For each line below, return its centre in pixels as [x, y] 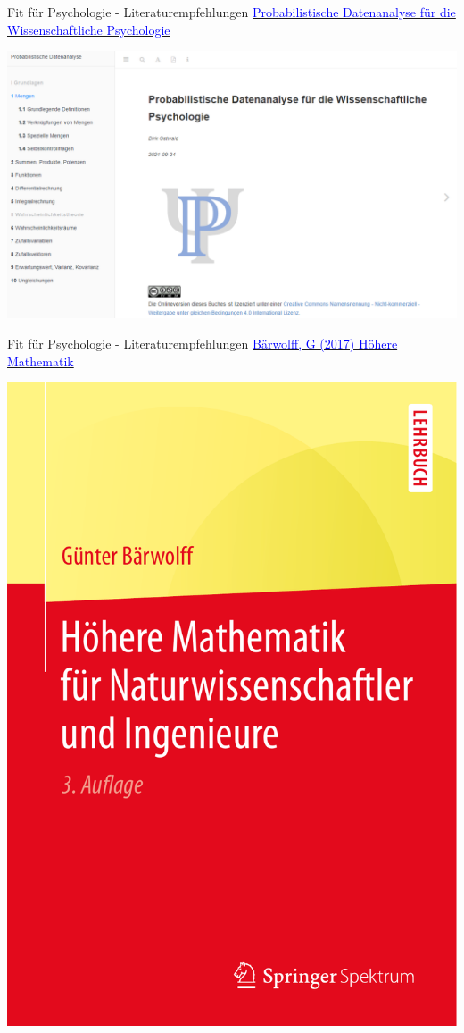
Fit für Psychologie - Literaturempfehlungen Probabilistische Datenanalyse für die [232, 12]
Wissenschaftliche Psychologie [89, 29]
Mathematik [41, 361]
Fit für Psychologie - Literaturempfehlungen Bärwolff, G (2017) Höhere [203, 344]
